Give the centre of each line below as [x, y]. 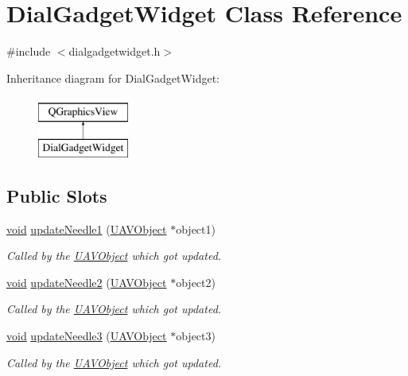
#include [29, 51]
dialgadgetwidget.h [115, 51]
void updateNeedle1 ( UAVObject [87, 229]
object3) [196, 336]
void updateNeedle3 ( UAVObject [87, 336]
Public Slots [57, 195]
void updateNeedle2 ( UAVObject [87, 282]
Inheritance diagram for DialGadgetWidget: [113, 78]
